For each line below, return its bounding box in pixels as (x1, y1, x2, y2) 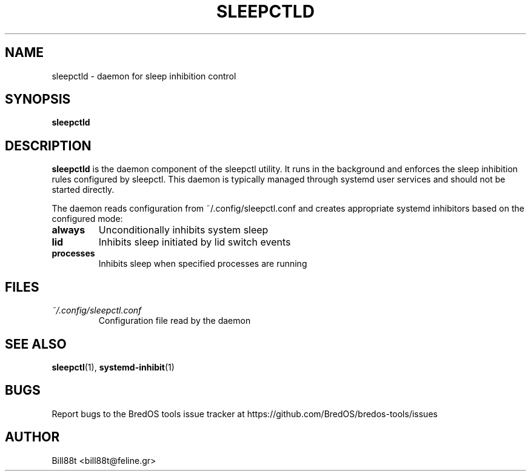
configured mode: (52, 213, 123, 224)
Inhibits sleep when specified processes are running (98, 258, 307, 269)
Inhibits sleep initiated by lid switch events (98, 236, 291, 249)
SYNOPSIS (5, 92, 71, 107)
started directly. (52, 184, 115, 195)
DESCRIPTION (5, 138, 92, 153)
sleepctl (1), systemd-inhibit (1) (52, 361, 175, 372)
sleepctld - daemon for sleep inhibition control (52, 70, 236, 81)
